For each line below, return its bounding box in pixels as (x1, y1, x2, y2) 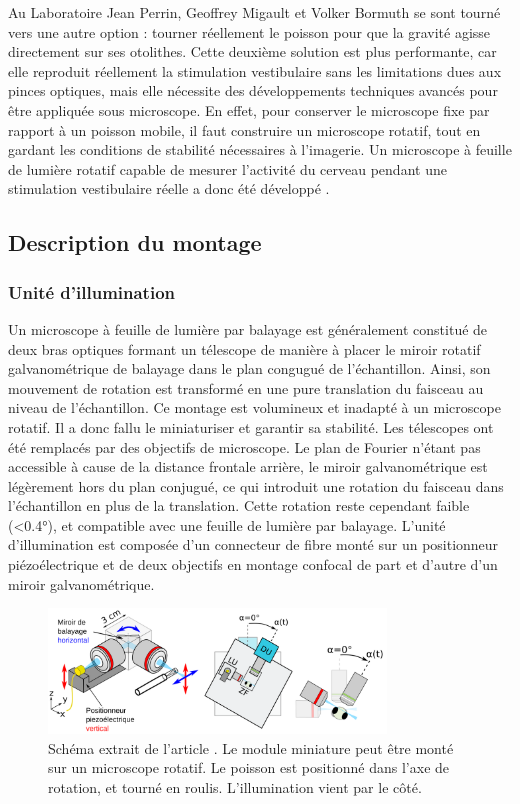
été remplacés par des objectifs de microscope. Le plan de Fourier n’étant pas (8, 436, 481, 457)
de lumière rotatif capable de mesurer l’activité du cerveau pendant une (8, 158, 447, 179)
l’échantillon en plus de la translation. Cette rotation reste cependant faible (8, 495, 470, 516)
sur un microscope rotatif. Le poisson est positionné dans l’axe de (48, 757, 450, 778)
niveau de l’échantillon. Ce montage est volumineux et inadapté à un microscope (8, 397, 501, 418)
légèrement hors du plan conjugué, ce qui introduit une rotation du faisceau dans (8, 475, 504, 496)
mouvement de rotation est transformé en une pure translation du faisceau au (8, 377, 484, 398)
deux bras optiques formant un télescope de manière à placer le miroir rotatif (8, 338, 481, 359)
